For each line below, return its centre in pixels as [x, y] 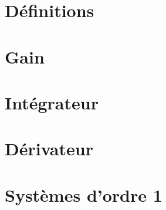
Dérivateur [49, 149]
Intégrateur [52, 102]
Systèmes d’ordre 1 [84, 194]
